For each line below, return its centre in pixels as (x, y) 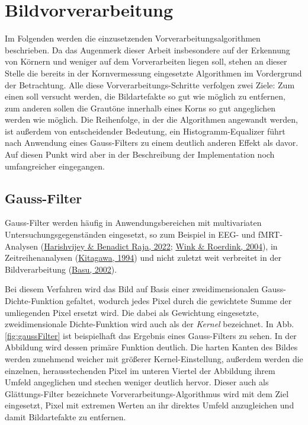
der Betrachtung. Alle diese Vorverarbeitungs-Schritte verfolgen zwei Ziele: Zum (150, 84)
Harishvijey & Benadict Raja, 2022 (107, 246)
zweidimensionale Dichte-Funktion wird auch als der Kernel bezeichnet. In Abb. (150, 324)
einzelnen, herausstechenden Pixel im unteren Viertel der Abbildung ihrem (140, 370)
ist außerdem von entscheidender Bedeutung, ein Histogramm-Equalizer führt (145, 131)
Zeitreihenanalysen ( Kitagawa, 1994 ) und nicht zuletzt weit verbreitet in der (143, 258)
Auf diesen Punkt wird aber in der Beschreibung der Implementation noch (140, 154)
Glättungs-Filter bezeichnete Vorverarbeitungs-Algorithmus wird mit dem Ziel (147, 393)
